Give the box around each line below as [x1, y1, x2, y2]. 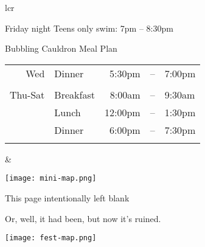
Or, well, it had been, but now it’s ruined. [5, 212, 161, 224]
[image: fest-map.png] [5, 234, 97, 243]
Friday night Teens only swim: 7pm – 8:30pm [5, 21, 173, 34]
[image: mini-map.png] [5, 174, 97, 183]
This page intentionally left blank [5, 192, 130, 204]
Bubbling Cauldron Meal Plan [5, 42, 117, 55]
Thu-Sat [10, 87, 45, 102]
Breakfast [54, 87, 95, 102]
